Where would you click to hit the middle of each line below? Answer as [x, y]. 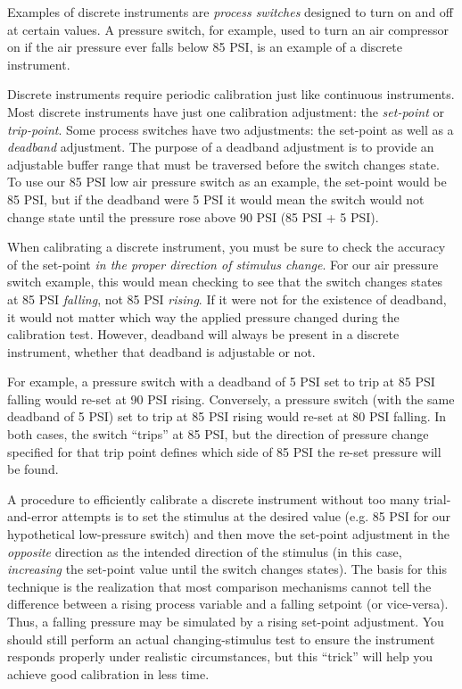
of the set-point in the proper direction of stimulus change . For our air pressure [223, 264]
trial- [437, 498]
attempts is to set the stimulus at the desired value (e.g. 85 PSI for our [256, 516]
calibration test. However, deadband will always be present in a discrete [203, 334]
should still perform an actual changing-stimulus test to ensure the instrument [221, 639]
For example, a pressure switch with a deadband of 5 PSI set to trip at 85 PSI [221, 382]
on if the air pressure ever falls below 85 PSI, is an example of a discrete [205, 47]
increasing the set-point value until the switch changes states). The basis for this [227, 569]
